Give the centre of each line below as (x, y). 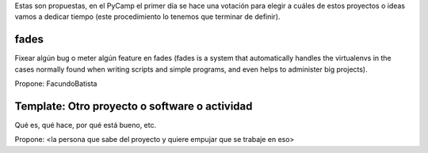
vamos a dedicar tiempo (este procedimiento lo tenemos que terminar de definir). (147, 17)
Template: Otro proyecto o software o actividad (134, 106)
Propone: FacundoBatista (56, 84)
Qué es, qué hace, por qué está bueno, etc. (86, 125)
